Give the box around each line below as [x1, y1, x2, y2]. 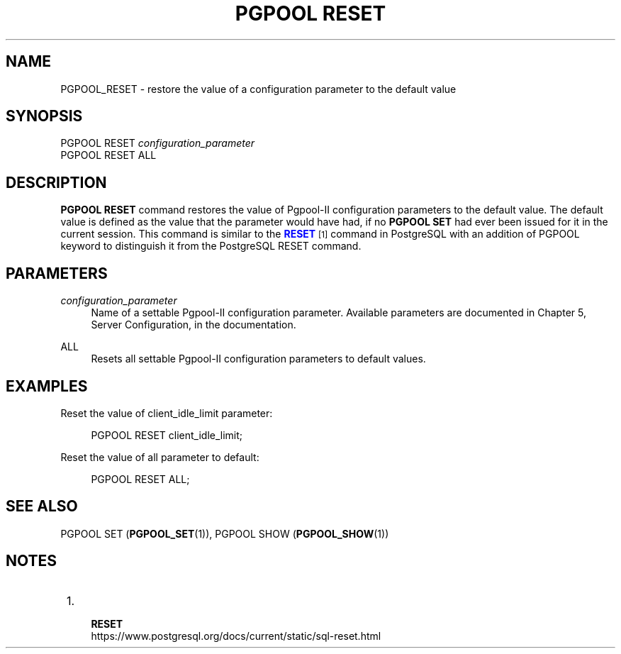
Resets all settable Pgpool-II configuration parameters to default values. [91, 353, 426, 365]
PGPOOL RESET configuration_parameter [60, 137, 255, 150]
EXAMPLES [6, 377, 88, 395]
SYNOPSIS [6, 107, 83, 126]
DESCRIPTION [6, 173, 107, 192]
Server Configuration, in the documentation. [91, 318, 296, 331]
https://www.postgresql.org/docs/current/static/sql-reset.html [91, 629, 381, 642]
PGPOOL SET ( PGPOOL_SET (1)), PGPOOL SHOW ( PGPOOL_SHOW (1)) [60, 527, 389, 540]
